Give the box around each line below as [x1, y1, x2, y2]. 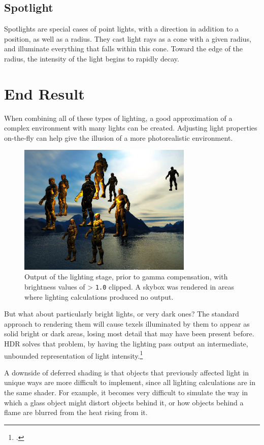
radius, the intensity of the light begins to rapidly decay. [4, 53, 179, 63]
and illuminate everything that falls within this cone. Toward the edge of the [4, 43, 243, 54]
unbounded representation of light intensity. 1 [4, 348, 143, 361]
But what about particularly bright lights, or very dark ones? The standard [4, 308, 239, 319]
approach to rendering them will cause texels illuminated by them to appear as [4, 318, 250, 329]
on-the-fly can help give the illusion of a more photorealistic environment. [4, 132, 233, 143]
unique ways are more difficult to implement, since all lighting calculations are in [4, 377, 255, 388]
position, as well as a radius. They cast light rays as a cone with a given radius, [4, 33, 251, 44]
